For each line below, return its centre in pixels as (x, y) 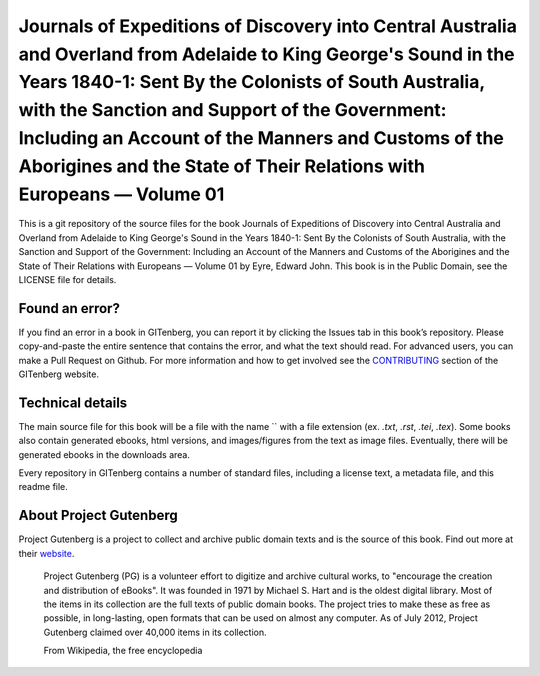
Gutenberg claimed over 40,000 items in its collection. (155, 632)
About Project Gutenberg (98, 515)
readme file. (43, 487)
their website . (46, 553)
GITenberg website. (59, 374)
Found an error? (69, 308)
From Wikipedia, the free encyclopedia (123, 651)
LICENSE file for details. (67, 279)
